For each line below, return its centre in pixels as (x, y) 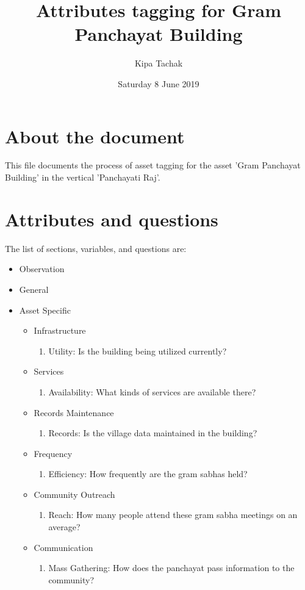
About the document (95, 136)
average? (64, 527)
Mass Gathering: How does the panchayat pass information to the (171, 568)
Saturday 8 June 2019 (159, 83)
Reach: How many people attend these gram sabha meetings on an (173, 515)
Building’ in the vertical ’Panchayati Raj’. (83, 177)
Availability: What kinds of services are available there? (152, 391)
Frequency (53, 453)
